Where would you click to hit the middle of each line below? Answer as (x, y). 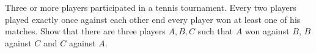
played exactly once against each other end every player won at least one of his (153, 19)
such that (215, 31)
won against (267, 31)
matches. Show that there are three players (85, 31)
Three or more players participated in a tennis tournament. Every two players (151, 7)
